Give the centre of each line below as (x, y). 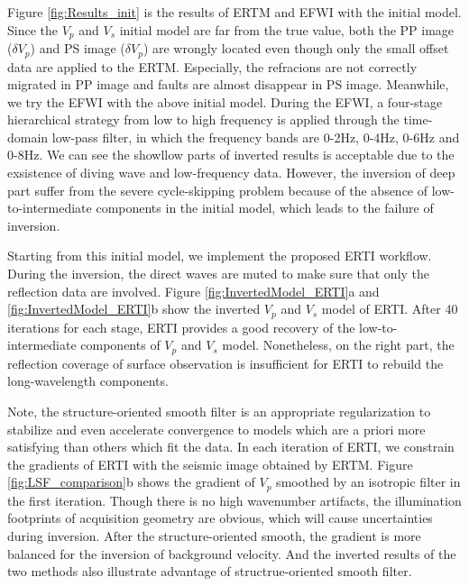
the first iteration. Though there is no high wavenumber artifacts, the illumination (234, 500)
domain (28, 137)
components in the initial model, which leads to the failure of (265, 208)
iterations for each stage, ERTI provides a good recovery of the (181, 327)
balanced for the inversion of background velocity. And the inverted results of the (232, 553)
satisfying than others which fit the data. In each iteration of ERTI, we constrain (231, 447)
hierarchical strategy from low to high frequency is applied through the (203, 119)
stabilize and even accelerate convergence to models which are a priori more (216, 429)
